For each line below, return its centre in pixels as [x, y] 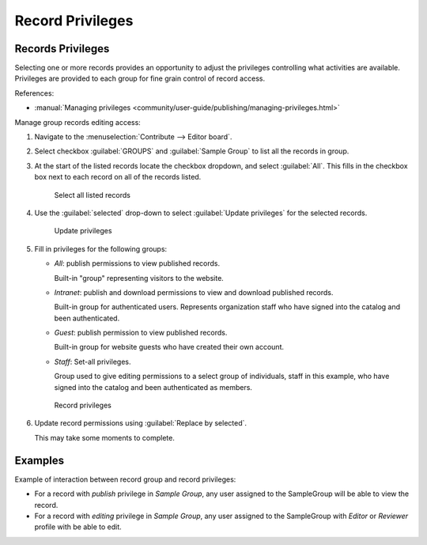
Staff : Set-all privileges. [93, 361]
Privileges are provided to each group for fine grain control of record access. [140, 78]
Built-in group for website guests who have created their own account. [169, 347]
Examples [40, 460]
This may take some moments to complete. [105, 437]
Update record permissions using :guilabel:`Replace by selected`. [141, 423]
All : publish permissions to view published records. [137, 263]
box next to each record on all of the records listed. [118, 177]
